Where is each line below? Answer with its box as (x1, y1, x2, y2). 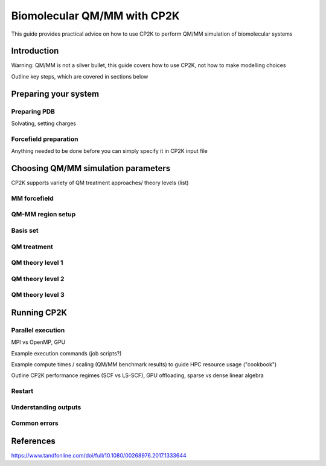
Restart (11, 387, 33, 395)
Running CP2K (11, 307, 68, 317)
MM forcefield (11, 194, 54, 202)
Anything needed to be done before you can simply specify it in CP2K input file (11, 147, 208, 155)
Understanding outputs (11, 403, 81, 411)
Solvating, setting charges (11, 120, 77, 127)
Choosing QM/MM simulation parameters (11, 163, 171, 173)
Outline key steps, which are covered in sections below (11, 73, 149, 80)
